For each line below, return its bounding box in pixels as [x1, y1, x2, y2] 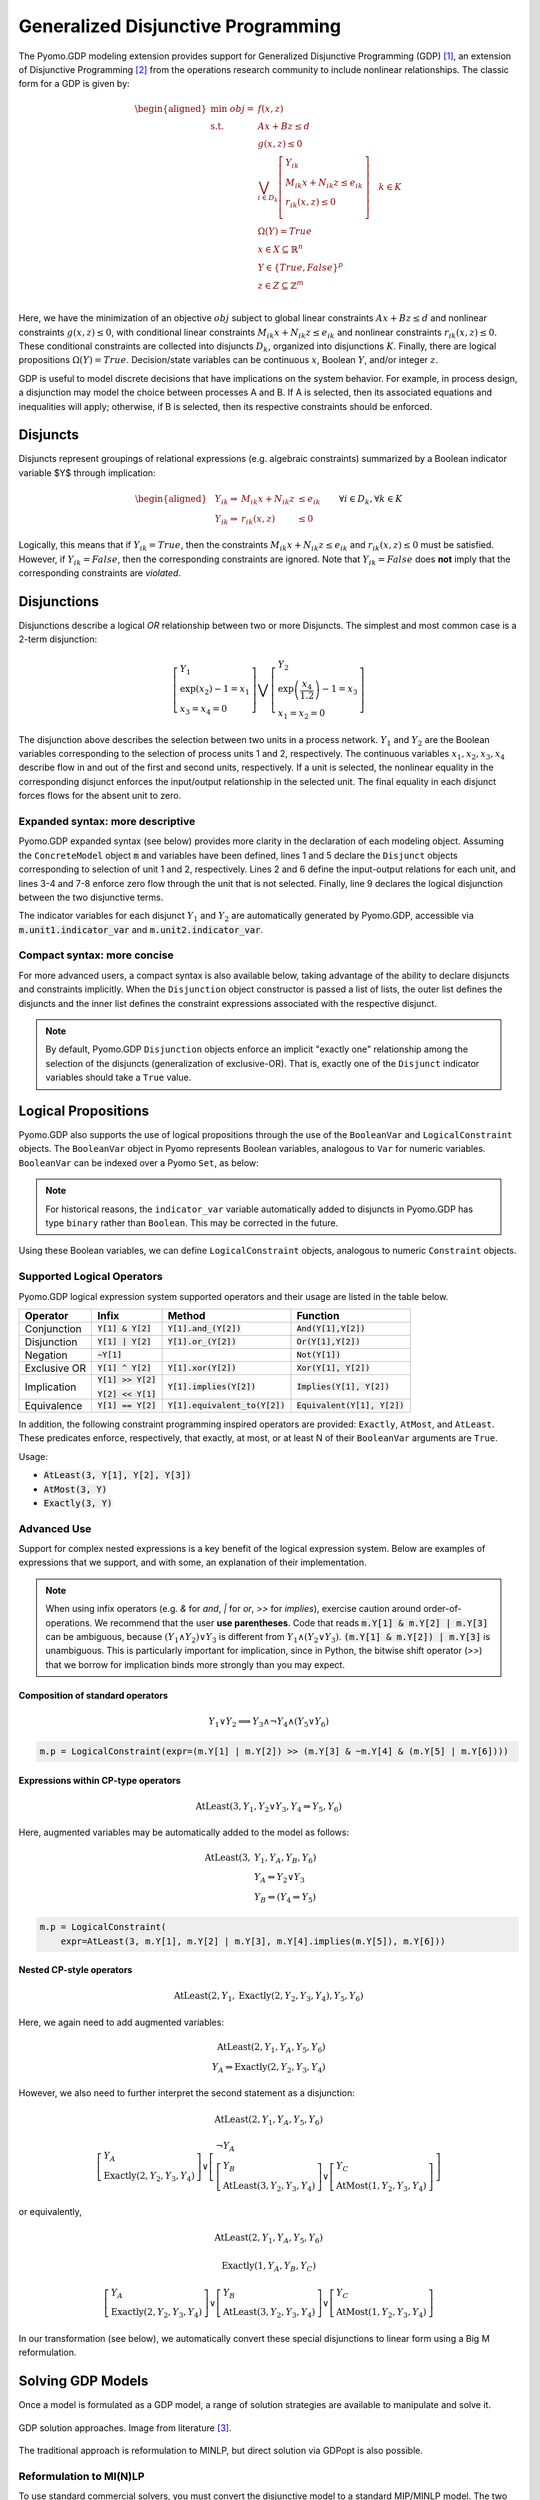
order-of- [423, 1603, 462, 1615]
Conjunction [24, 1321, 82, 1335]
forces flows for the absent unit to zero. [18, 790, 182, 802]
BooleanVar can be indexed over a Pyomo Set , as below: [18, 1156, 259, 1169]
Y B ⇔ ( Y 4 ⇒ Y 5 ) [253, 1891, 317, 1905]
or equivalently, [18, 2206, 82, 2218]
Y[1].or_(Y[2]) [167, 1336, 237, 1347]
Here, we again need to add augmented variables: [18, 2016, 225, 2028]
